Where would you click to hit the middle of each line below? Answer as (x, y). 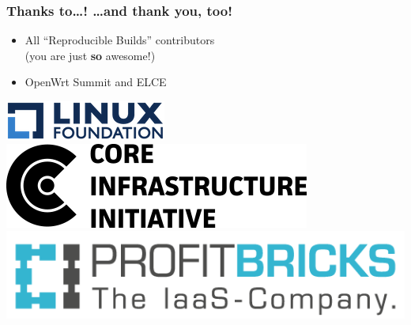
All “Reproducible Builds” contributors (120, 40)
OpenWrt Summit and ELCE (96, 82)
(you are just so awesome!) (90, 55)
